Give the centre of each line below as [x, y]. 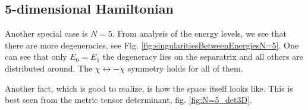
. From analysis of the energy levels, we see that [200, 33]
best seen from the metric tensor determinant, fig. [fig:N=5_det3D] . [128, 100]
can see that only [36, 56]
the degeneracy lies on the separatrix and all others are [203, 56]
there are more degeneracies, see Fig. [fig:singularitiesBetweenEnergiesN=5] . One [152, 45]
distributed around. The [49, 68]
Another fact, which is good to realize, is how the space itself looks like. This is [149, 88]
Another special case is [46, 33]
